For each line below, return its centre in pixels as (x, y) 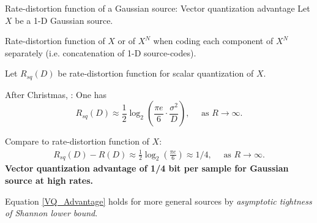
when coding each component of (213, 41)
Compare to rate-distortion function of (77, 141)
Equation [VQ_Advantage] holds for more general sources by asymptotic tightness (158, 201)
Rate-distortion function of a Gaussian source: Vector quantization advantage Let (158, 8)
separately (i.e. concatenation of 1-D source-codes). (101, 52)
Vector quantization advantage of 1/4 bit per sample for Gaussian (147, 168)
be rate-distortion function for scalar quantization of (156, 73)
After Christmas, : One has (56, 94)
